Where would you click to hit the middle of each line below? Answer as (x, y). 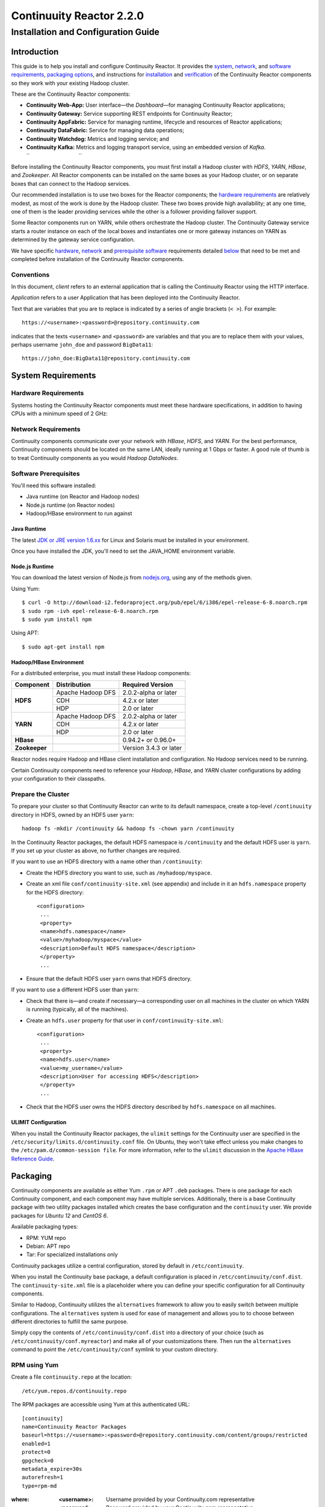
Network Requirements (46, 429)
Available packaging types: (45, 1227)
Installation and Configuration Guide (85, 32)
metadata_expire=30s (52, 1469)
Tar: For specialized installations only (72, 1254)
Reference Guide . (33, 1159)
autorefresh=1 (42, 1477)
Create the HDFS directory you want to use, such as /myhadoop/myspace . (119, 873)
